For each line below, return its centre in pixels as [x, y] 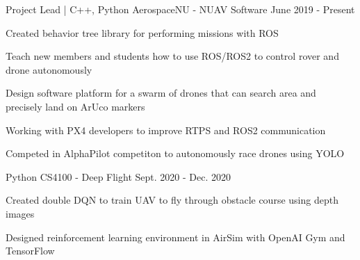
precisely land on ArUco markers [75, 106]
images [20, 213]
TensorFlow [30, 251]
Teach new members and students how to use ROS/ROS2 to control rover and [172, 56]
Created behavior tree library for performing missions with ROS [142, 32]
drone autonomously [49, 69]
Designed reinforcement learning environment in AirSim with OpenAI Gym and [175, 237]
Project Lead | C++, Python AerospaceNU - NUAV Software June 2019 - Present [180, 9]
